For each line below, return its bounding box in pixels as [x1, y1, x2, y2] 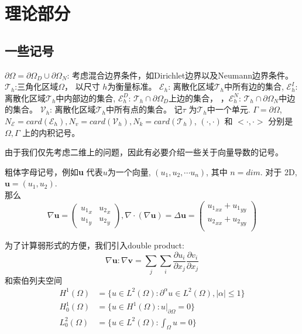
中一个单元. [207, 103, 250, 115]
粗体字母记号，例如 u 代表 [5, 165, 103, 178]
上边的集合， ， [168, 91, 229, 104]
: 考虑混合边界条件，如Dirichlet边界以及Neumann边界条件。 [67, 69, 293, 81]
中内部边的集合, [56, 91, 116, 104]
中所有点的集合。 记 [105, 103, 183, 115]
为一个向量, [107, 165, 151, 178]
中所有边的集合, [224, 80, 284, 93]
